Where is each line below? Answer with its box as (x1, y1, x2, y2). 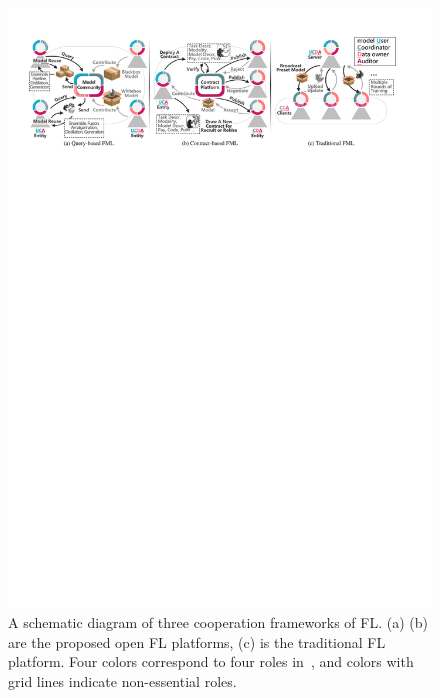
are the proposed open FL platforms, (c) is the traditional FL (8, 631, 386, 652)
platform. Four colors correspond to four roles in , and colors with (8, 651, 414, 672)
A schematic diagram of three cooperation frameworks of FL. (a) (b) (8, 612, 428, 633)
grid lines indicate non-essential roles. (8, 670, 237, 691)
